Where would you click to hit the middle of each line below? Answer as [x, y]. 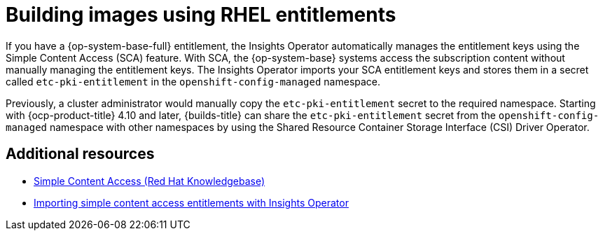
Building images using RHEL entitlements [201, 15]
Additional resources [80, 154]
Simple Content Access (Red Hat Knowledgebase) [150, 181]
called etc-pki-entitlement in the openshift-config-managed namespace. [193, 81]
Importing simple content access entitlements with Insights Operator [191, 202]
